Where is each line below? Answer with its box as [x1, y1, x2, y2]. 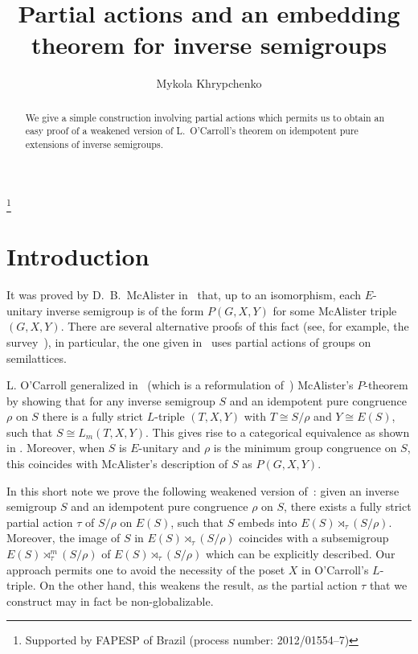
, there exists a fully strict [284, 498, 412, 515]
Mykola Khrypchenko [156, 75, 262, 92]
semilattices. [6, 349, 67, 366]
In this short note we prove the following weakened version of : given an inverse [6, 482, 400, 499]
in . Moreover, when [6, 439, 105, 456]
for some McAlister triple [273, 302, 397, 319]
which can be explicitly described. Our [205, 545, 395, 562]
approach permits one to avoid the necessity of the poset [6, 561, 285, 578]
